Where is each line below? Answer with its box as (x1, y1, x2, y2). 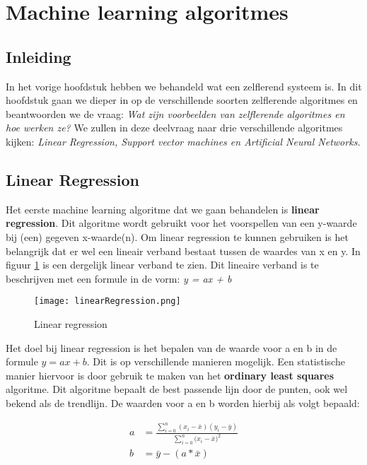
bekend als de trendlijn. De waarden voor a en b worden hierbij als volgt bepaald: (6, 395, 360, 410)
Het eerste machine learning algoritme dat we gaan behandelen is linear (6, 201, 320, 216)
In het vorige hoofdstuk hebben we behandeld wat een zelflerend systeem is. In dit (6, 78, 362, 93)
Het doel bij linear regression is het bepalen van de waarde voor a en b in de (6, 340, 337, 355)
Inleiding (6, 45, 71, 67)
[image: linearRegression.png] (34, 296, 181, 307)
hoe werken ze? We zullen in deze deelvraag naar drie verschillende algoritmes (6, 120, 343, 135)
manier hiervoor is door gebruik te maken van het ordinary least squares (6, 367, 334, 382)
